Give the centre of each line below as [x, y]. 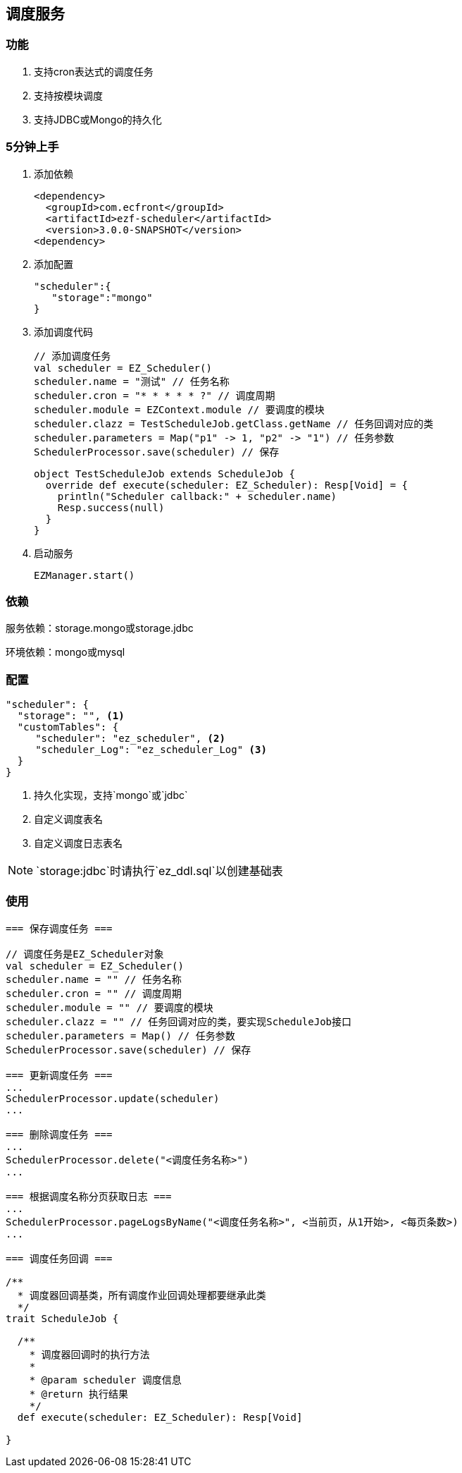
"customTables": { [68, 727]
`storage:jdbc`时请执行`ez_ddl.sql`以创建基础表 [160, 871]
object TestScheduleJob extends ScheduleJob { [164, 473]
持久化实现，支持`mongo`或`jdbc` [111, 795]
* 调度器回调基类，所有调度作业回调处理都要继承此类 [142, 1295]
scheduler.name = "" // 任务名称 [94, 979]
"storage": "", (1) [71, 716]
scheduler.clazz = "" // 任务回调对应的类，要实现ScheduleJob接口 [179, 1021]
